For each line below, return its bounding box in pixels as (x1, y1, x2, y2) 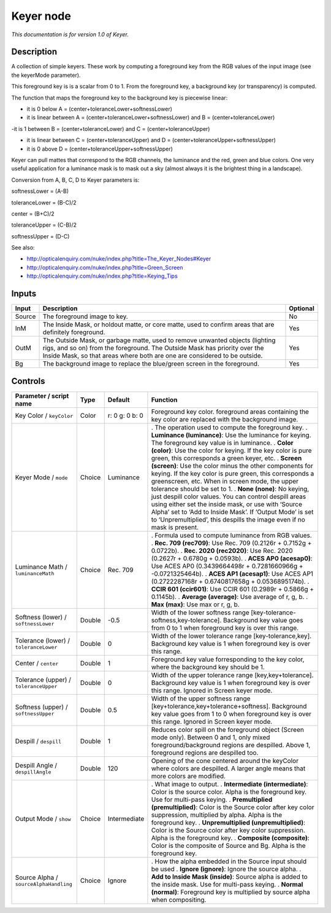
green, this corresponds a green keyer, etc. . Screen (151, 453, 302, 462)
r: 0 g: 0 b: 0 (107, 411, 143, 420)
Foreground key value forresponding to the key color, (151, 655, 305, 664)
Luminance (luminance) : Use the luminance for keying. (151, 431, 311, 439)
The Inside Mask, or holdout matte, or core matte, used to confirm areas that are (42, 320, 275, 329)
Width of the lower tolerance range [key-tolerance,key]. (151, 632, 312, 640)
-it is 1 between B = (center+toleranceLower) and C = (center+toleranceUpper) (11, 125, 210, 132)
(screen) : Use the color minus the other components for (151, 461, 313, 470)
